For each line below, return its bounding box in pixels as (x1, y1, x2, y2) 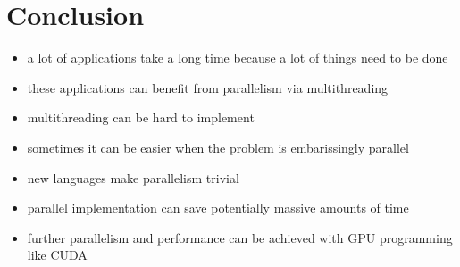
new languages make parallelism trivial (27, 168, 239, 187)
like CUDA (27, 246, 88, 264)
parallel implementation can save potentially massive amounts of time (27, 198, 409, 217)
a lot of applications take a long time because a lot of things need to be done (27, 48, 448, 67)
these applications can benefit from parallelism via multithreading (27, 78, 389, 96)
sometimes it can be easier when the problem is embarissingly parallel (27, 138, 409, 156)
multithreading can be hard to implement (27, 108, 255, 127)
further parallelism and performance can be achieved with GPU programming (27, 228, 453, 246)
